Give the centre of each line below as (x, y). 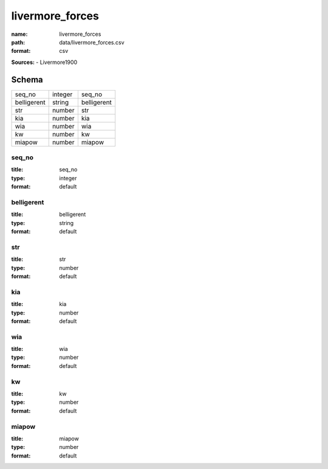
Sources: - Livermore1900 (44, 62)
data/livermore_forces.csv (92, 42)
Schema (27, 79)
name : (19, 34)
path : (18, 42)
